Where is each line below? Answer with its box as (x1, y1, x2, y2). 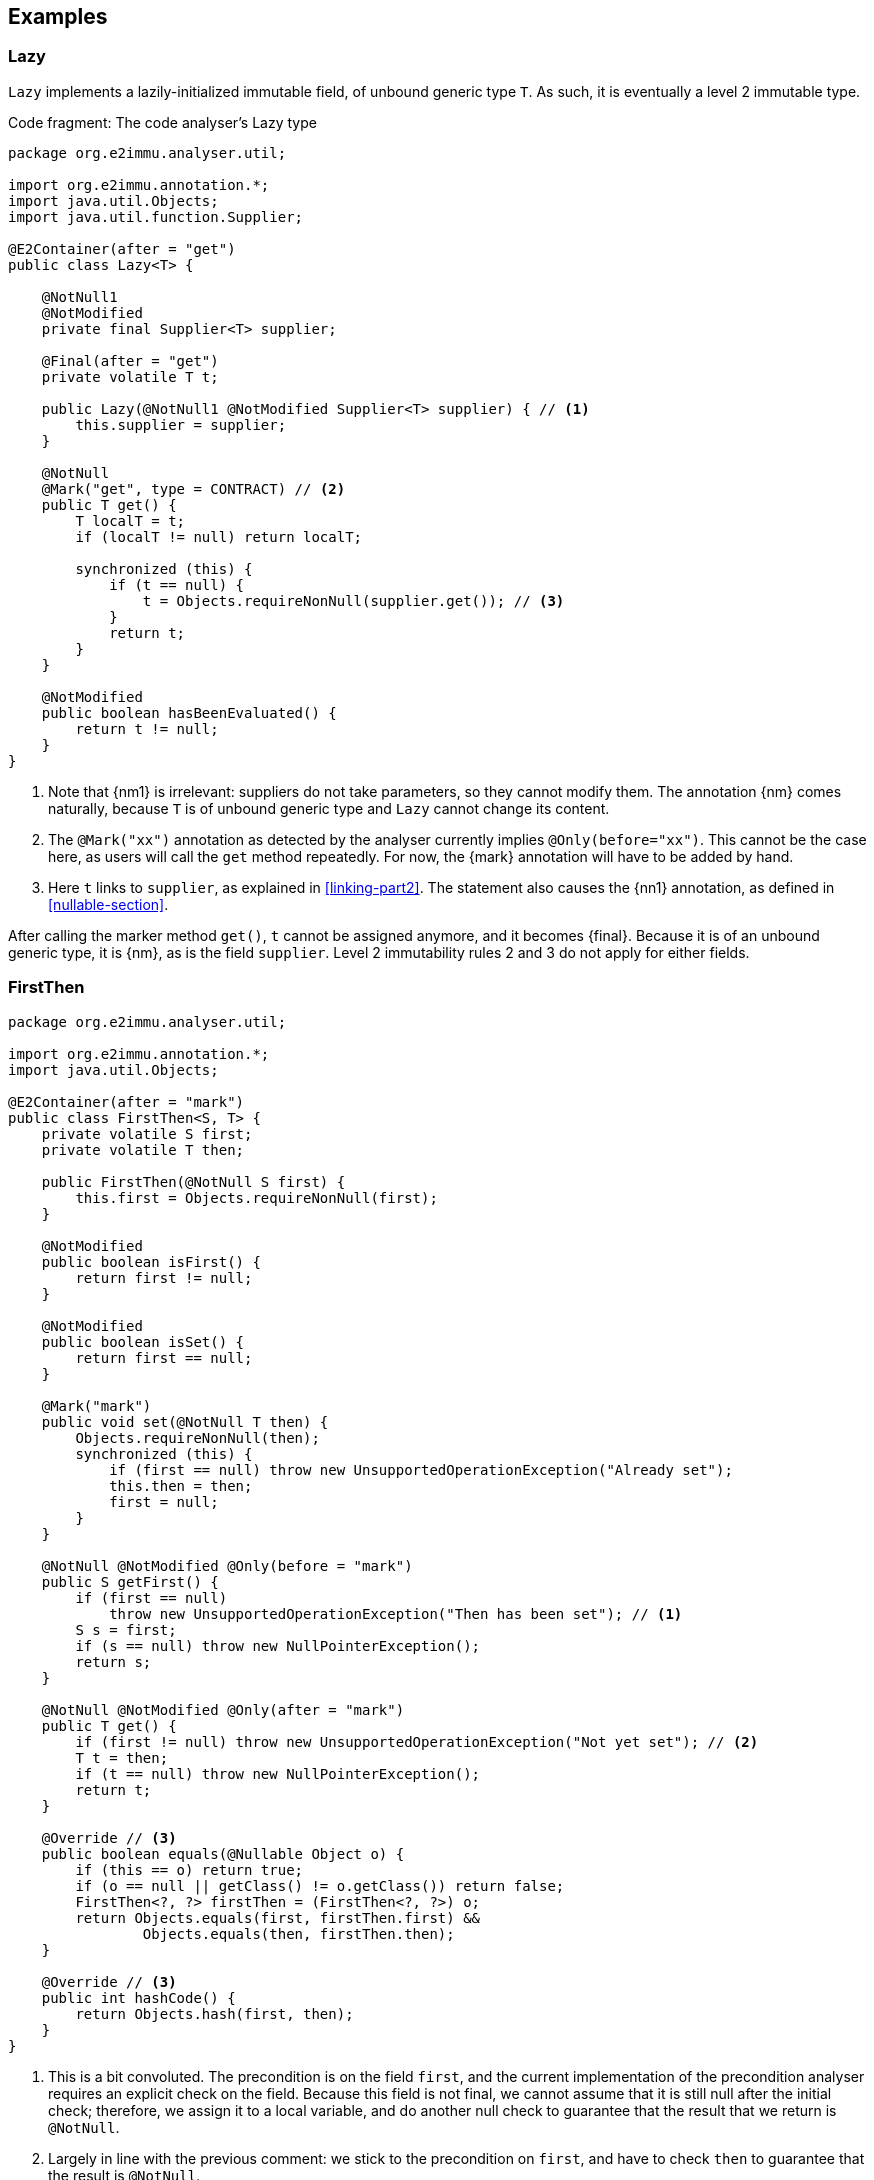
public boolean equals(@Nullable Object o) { (41, 1845, 405, 1862)
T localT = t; (75, 512, 186, 529)
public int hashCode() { (41, 1989, 236, 2006)
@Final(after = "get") (41, 352, 219, 369)
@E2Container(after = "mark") (8, 1093, 245, 1110)
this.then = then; (109, 1477, 253, 1494)
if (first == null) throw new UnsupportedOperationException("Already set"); (109, 1461, 733, 1478)
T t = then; (75, 1749, 169, 1766)
